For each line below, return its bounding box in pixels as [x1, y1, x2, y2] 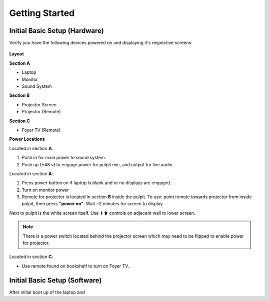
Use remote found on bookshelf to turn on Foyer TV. [21, 263, 129, 269]
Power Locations [9, 136, 45, 142]
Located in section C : [9, 254, 53, 260]
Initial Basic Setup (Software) [9, 276, 102, 285]
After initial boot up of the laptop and [9, 289, 85, 295]
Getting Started [9, 7, 75, 18]
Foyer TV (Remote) [21, 127, 61, 133]
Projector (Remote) [21, 109, 61, 115]
